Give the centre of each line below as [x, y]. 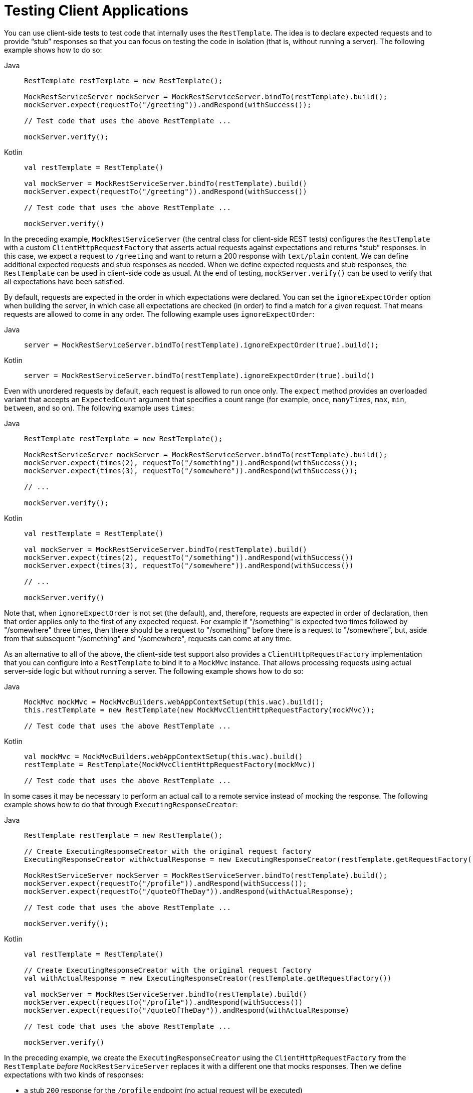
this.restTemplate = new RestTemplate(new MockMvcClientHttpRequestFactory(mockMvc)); [199, 710]
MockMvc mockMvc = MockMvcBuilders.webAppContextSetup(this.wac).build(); [174, 702]
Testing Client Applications [96, 11]
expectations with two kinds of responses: [74, 1074]
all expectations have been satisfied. [64, 281]
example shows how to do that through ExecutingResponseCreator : [121, 804]
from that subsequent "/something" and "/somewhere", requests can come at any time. [148, 638]
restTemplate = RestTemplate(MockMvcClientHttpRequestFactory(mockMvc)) [170, 764]
